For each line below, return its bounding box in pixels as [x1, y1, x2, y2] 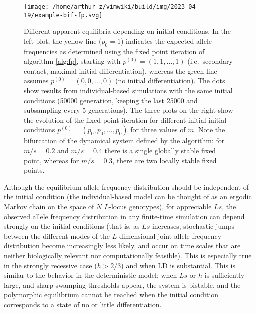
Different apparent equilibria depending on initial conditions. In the [24, 26, 231, 36]
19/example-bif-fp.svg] [24, 11, 103, 19]
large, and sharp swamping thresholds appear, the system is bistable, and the [4, 279, 241, 290]
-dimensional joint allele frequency [117, 230, 222, 241]
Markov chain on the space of [4, 201, 94, 212]
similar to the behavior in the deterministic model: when [4, 270, 177, 280]
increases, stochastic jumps [152, 221, 235, 231]
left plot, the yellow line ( [24, 35, 102, 46]
